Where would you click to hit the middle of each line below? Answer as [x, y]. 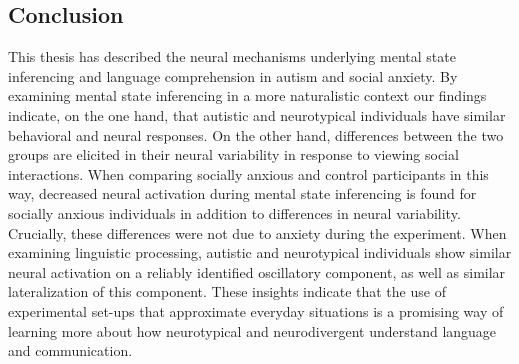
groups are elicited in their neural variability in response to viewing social [233, 154]
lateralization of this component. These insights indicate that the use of [227, 291]
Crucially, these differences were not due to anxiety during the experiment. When [257, 232]
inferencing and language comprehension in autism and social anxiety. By [233, 75]
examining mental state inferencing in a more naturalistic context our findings [247, 95]
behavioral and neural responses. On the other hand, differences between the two [256, 134]
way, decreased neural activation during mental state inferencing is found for [242, 193]
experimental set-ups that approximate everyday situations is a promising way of [256, 310]
